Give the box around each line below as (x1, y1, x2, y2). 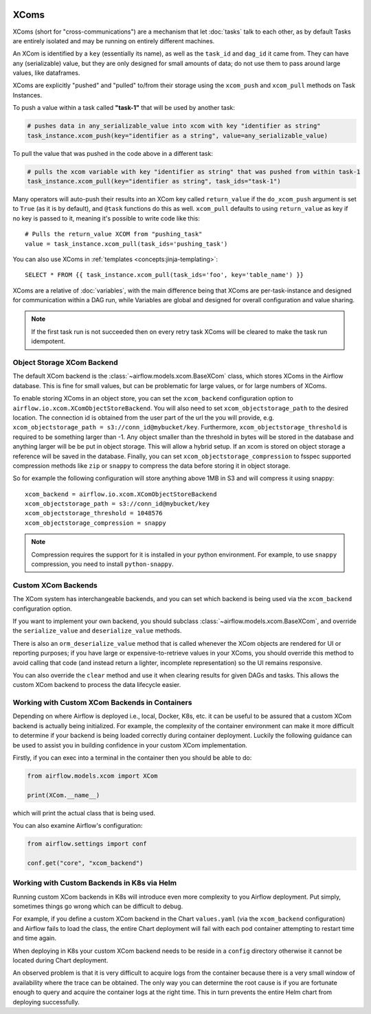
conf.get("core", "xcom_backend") (27, 859, 144, 867)
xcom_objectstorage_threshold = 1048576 (25, 509, 163, 517)
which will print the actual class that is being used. (12, 809, 156, 817)
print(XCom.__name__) (27, 791, 100, 799)
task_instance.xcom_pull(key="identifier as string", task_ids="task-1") (27, 177, 281, 185)
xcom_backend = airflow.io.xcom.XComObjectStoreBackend (25, 490, 217, 498)
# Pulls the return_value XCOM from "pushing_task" (25, 230, 203, 238)
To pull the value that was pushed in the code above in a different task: (12, 149, 213, 157)
